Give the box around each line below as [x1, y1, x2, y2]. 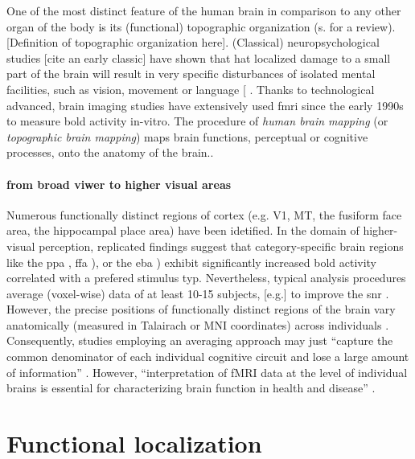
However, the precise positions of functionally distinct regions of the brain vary [6, 301, 396, 318]
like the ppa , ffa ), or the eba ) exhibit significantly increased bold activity [6, 253, 377, 270]
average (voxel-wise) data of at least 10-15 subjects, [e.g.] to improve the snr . [6, 285, 389, 301]
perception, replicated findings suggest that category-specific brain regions [39, 237, 404, 254]
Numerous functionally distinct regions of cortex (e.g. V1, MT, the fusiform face [6, 206, 402, 223]
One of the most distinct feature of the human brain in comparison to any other [6, 2, 401, 18]
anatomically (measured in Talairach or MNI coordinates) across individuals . [6, 316, 389, 333]
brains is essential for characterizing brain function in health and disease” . [6, 379, 376, 396]
